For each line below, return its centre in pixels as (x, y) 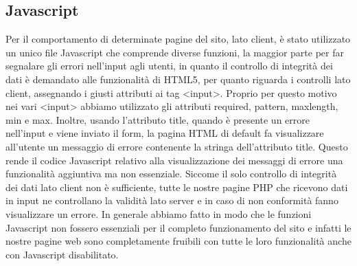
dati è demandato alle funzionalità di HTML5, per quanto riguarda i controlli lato (178, 79)
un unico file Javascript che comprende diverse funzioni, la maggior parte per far (175, 52)
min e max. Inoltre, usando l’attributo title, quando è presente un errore (158, 119)
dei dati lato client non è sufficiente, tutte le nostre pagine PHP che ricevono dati (177, 187)
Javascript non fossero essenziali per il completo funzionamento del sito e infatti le (178, 227)
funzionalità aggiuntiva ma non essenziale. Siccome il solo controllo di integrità (171, 174)
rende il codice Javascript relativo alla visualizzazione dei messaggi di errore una (174, 160)
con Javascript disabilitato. (62, 254)
